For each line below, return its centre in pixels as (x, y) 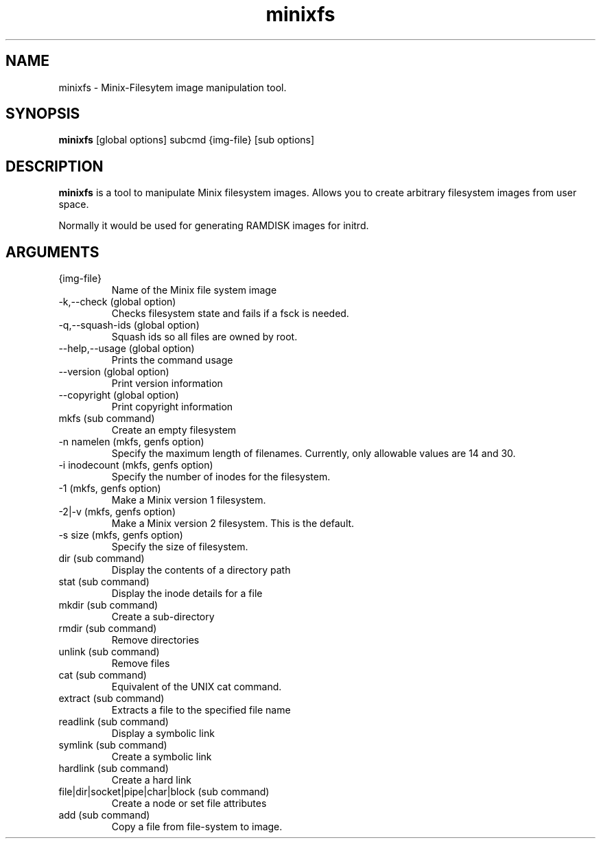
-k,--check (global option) (117, 302)
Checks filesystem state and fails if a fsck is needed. (230, 314)
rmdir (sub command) (108, 629)
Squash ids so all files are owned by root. (204, 337)
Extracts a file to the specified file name (201, 710)
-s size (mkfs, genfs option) (121, 535)
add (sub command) (104, 815)
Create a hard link (151, 780)
